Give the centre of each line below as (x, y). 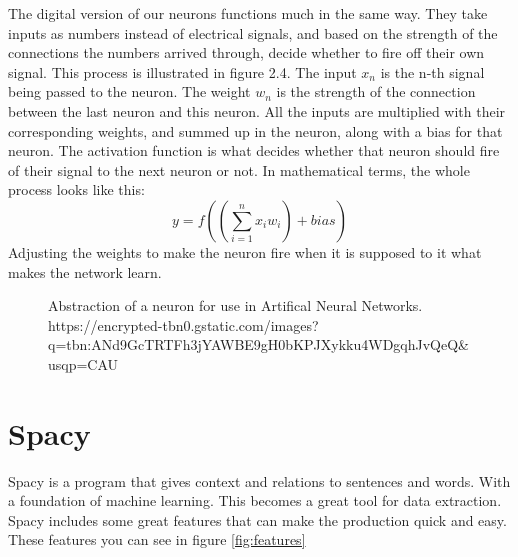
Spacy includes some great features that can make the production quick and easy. (257, 519)
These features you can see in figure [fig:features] (157, 539)
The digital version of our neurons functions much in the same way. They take (248, 13)
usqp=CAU (83, 363)
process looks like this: (76, 189)
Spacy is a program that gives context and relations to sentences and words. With (259, 480)
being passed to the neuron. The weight (129, 91)
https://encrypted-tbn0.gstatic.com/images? (183, 324)
